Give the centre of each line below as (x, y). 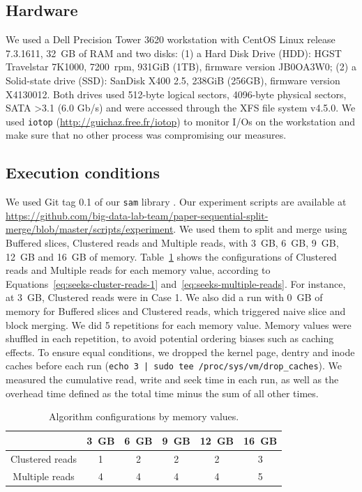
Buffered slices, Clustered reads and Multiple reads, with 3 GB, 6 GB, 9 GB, (172, 243)
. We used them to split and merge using (260, 229)
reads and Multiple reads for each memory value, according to (138, 270)
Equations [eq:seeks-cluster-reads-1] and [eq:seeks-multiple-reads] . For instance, (176, 283)
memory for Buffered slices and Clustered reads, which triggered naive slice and (176, 311)
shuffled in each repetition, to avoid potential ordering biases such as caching (170, 338)
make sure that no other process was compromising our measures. (146, 135)
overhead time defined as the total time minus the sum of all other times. (162, 393)
